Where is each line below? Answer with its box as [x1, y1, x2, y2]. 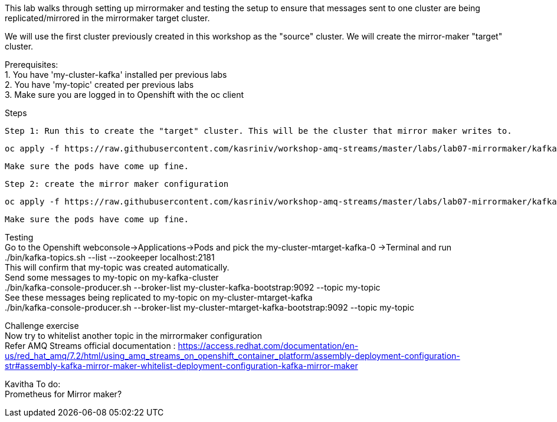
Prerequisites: [5, 60, 58, 70]
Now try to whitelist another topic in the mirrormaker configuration [5, 331, 263, 341]
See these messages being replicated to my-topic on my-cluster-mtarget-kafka [5, 292, 313, 302]
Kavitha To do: [5, 379, 61, 389]
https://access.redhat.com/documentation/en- [178, 341, 359, 351]
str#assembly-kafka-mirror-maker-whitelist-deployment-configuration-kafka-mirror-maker [5, 361, 358, 371]
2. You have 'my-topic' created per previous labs [5, 80, 194, 90]
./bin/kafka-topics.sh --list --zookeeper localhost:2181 [5, 252, 215, 262]
